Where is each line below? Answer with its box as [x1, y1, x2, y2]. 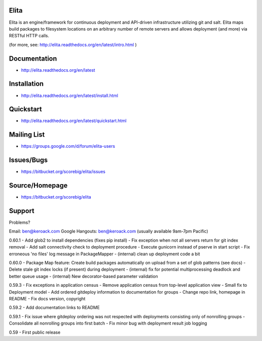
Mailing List [9, 131, 45, 139]
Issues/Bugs [9, 156, 48, 164]
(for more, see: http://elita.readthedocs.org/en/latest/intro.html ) [9, 42, 137, 47]
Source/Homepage [9, 182, 68, 190]
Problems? [9, 219, 31, 225]
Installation [9, 80, 44, 88]
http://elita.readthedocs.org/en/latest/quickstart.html [21, 118, 127, 124]
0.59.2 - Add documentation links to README [9, 305, 100, 310]
